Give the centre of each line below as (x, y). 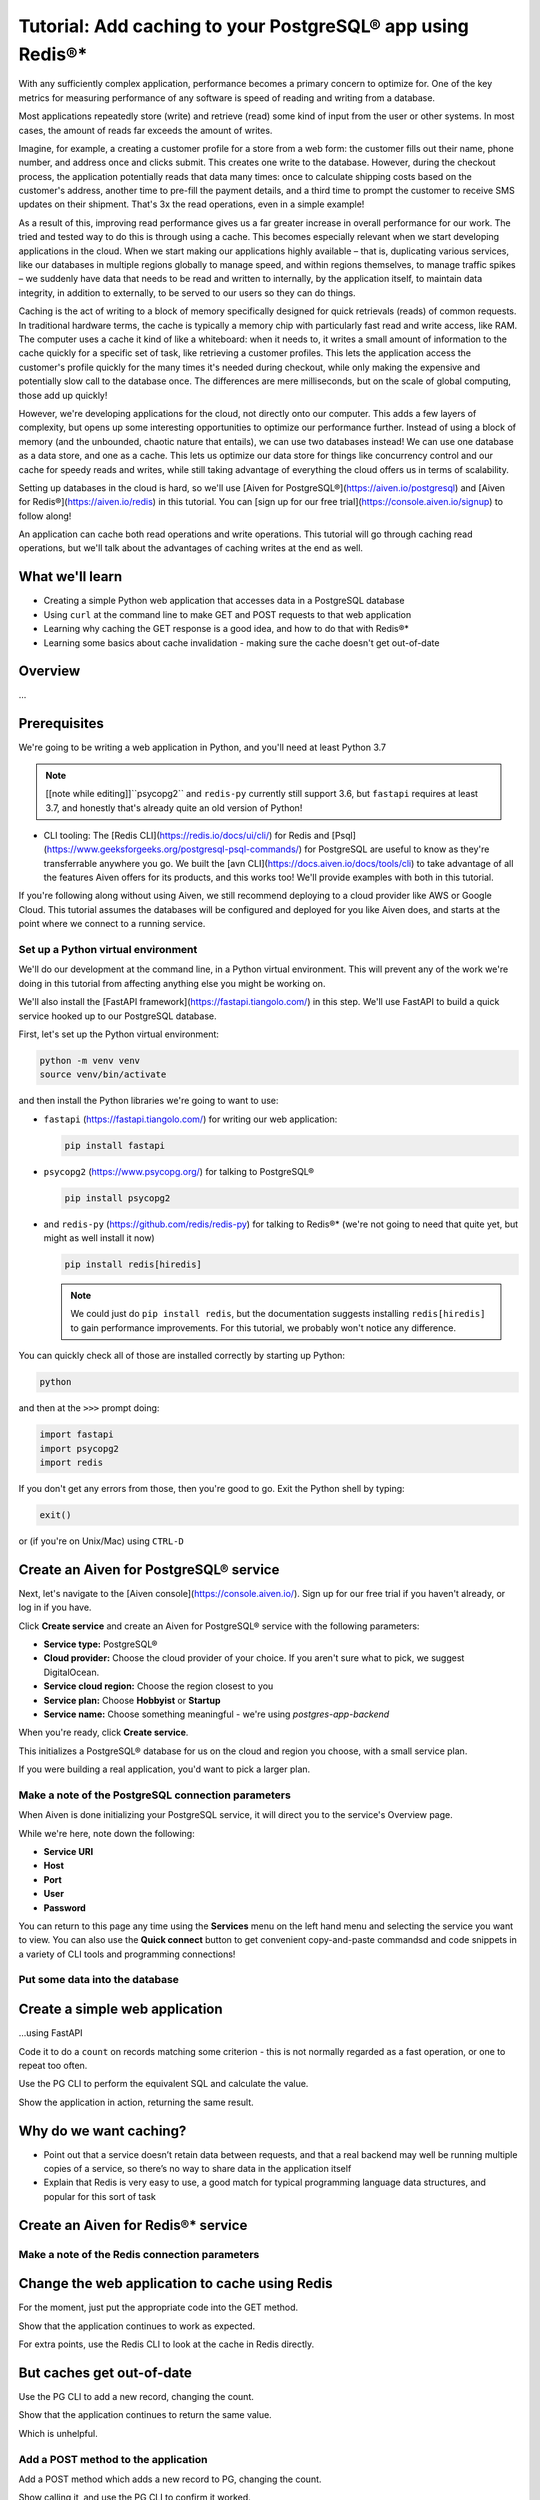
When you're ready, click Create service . (103, 1732)
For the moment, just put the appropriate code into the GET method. (158, 2307)
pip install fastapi (114, 1145)
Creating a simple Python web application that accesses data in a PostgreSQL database (224, 601)
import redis (71, 1462)
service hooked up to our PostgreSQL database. (117, 1016)
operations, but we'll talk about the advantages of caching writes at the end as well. (191, 548)
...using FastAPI (51, 2033)
